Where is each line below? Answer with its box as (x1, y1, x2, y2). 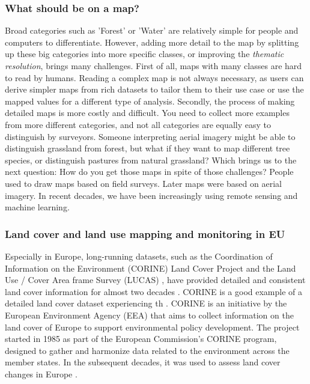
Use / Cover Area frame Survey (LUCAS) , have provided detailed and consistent (5, 273, 306, 286)
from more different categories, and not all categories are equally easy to (5, 118, 271, 130)
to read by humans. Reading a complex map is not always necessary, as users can (5, 71, 304, 84)
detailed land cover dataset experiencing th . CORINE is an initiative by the (5, 297, 287, 309)
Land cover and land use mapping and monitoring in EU (5, 226, 285, 241)
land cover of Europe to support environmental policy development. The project (5, 320, 300, 333)
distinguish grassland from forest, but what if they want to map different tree (5, 142, 290, 154)
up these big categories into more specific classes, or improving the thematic (5, 47, 284, 60)
